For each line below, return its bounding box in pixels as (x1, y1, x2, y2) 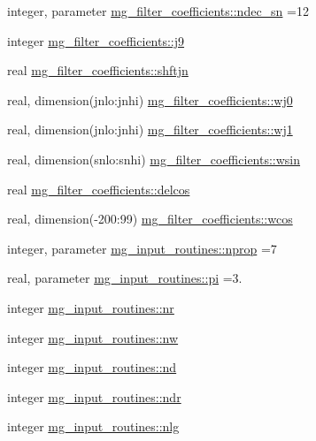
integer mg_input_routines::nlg (7, 417, 180, 436)
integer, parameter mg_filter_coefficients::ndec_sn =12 (7, 2, 309, 19)
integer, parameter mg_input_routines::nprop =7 (7, 239, 277, 257)
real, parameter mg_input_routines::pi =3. (7, 269, 243, 287)
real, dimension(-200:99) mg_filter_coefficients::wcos (7, 209, 293, 228)
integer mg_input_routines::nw (7, 328, 179, 346)
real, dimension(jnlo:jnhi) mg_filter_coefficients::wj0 (7, 90, 293, 109)
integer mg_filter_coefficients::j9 (7, 31, 185, 49)
